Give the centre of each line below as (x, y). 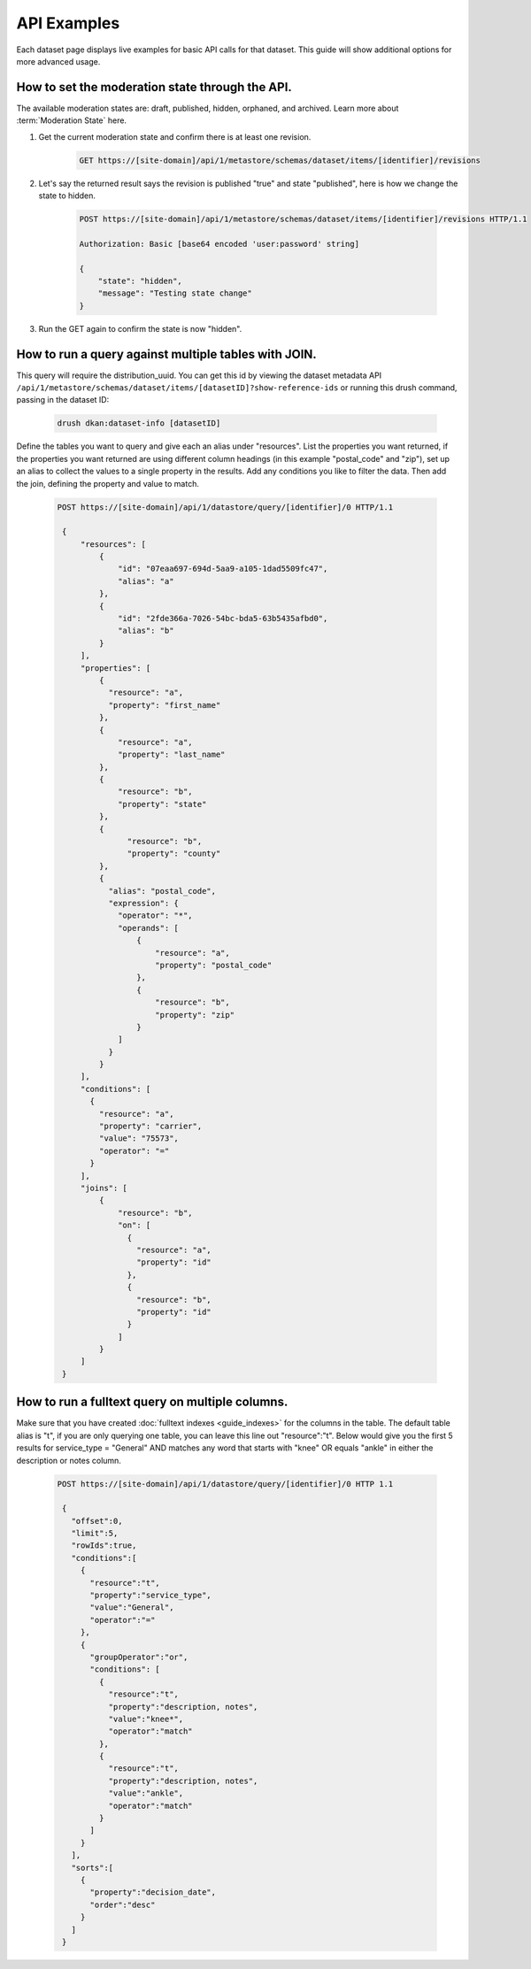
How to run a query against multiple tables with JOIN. (167, 354)
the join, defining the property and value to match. (108, 483)
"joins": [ (104, 1188)
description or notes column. (69, 1460)
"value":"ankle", (146, 1793)
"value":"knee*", (146, 1719)
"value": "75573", (139, 1138)
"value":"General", (132, 1608)
